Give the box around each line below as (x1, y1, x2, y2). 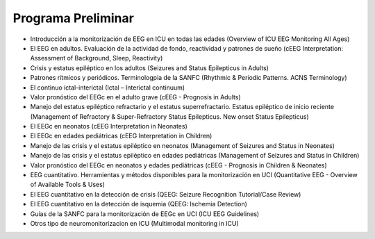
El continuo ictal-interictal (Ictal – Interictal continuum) (30, 83, 185, 92)
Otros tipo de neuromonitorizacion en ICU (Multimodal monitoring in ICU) (30, 219, 239, 227)
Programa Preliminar (12, 10, 135, 26)
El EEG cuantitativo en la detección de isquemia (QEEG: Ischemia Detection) (30, 200, 248, 208)
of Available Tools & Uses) (30, 181, 106, 189)
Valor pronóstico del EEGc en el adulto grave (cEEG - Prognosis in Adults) (30, 92, 241, 101)
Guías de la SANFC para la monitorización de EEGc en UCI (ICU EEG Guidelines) (30, 209, 260, 218)
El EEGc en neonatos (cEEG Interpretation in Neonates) (30, 122, 187, 131)
